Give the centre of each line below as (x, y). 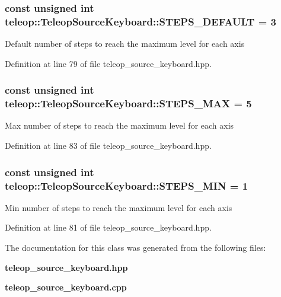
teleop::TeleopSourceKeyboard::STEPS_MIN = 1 (127, 185)
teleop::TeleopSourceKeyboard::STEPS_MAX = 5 (128, 103)
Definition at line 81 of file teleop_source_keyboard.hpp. (108, 227)
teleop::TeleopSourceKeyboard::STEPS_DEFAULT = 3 (140, 21)
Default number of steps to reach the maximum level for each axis (125, 44)
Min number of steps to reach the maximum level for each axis (119, 207)
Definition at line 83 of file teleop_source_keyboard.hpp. (108, 146)
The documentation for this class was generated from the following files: (135, 247)
